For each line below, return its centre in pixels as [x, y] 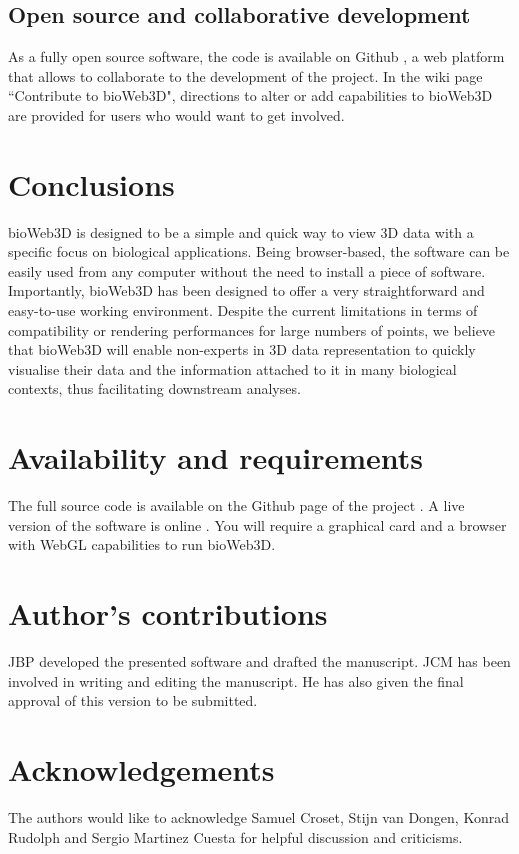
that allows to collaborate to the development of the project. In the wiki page [245, 75]
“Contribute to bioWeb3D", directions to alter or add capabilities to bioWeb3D [250, 95]
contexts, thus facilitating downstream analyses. [154, 388]
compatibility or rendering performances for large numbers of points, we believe [252, 329]
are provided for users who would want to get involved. [176, 114]
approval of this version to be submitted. [133, 700]
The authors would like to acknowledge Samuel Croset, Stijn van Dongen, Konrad [258, 816]
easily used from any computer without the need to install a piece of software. [247, 270]
